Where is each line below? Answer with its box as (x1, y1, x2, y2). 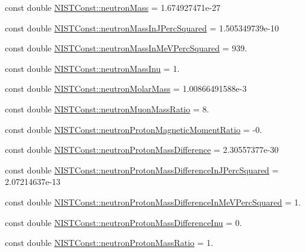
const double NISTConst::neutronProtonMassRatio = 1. (5, 236, 214, 249)
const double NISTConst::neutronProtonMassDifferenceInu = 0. (5, 216, 242, 228)
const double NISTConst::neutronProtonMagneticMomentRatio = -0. (5, 123, 262, 135)
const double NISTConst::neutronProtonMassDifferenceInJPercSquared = (5, 163, 279, 176)
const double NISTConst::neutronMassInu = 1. (5, 62, 180, 74)
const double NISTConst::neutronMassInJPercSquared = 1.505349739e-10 (5, 21, 279, 34)
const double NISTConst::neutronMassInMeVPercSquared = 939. (5, 42, 248, 54)
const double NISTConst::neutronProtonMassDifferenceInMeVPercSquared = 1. (5, 195, 301, 208)
